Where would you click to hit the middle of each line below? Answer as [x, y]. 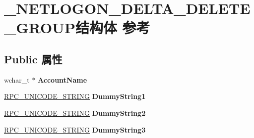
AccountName [63, 79]
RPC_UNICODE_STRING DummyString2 [75, 113]
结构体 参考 [113, 27]
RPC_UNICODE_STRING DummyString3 [75, 129]
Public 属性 [33, 59]
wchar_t [17, 79]
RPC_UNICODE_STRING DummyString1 [75, 96]
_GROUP [40, 27]
